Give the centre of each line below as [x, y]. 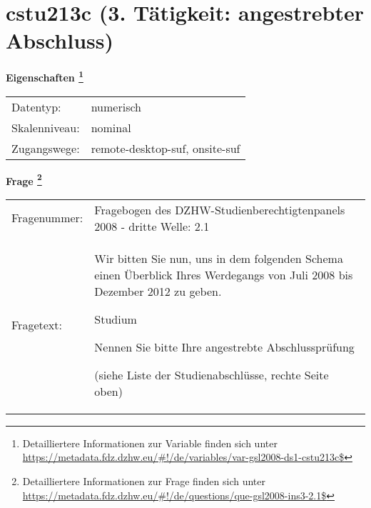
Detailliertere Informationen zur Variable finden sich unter [150, 443]
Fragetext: [37, 324]
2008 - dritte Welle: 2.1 [152, 226]
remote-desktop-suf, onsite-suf [166, 148]
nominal [111, 127]
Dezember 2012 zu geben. [158, 291]
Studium [116, 319]
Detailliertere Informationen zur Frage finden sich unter [144, 481]
